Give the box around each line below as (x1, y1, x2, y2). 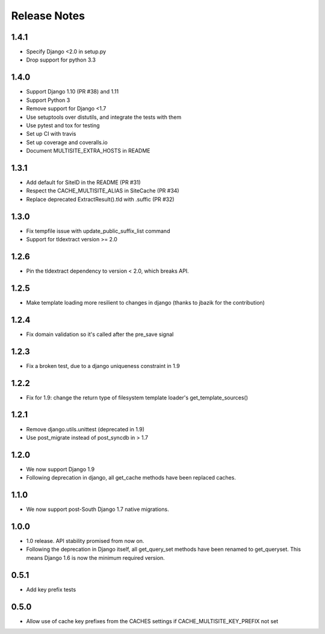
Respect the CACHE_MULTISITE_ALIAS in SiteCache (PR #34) (26, 187, 180, 194)
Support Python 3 (26, 97, 70, 104)
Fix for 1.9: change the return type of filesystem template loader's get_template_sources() (26, 394, 248, 401)
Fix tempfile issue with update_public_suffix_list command (26, 227, 170, 235)
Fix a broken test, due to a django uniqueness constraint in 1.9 (26, 362, 180, 369)
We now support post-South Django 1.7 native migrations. (26, 506, 169, 513)
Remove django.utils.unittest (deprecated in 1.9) (26, 425, 144, 433)
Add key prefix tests (26, 586, 76, 593)
